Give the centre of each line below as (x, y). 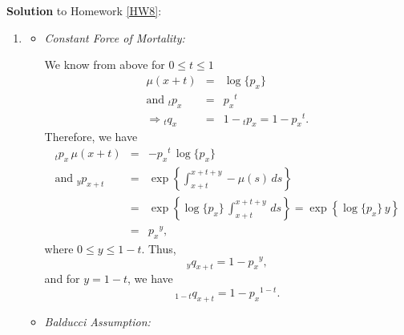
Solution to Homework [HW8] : (84, 10)
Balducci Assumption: (97, 321)
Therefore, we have (91, 137)
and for (62, 278)
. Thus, (159, 248)
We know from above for (105, 65)
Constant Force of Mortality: (115, 37)
